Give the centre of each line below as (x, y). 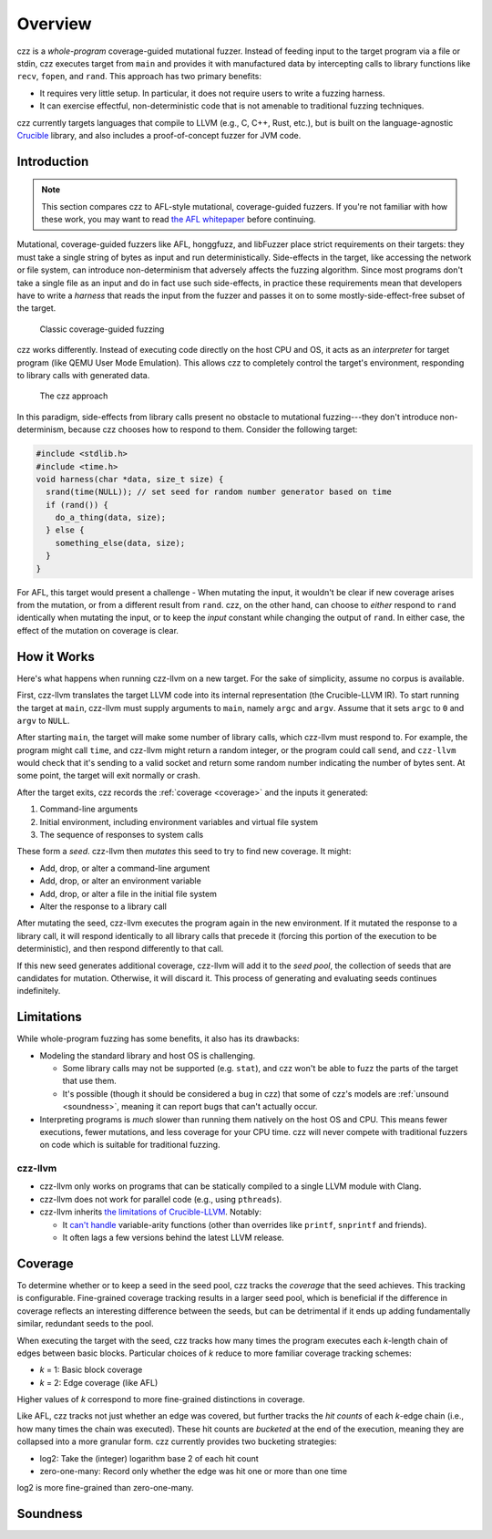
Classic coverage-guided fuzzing (102, 329)
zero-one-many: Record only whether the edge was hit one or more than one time (194, 1472)
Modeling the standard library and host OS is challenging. (148, 1055)
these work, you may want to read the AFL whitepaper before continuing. (179, 220)
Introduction (53, 161)
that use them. (90, 1081)
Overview (54, 24)
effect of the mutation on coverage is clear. (98, 630)
